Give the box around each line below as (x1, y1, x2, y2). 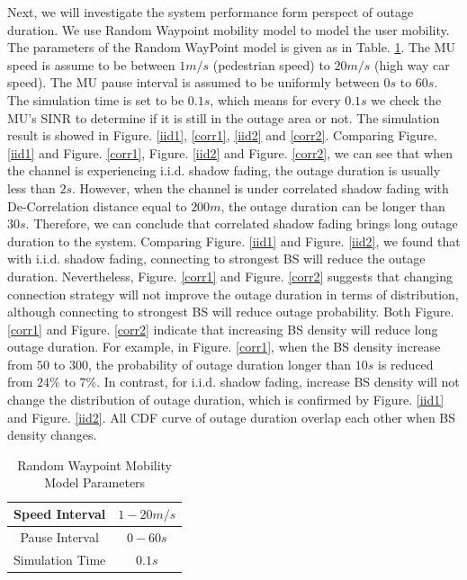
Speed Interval (13, 504, 106, 523)
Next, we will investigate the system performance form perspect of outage (7, 3, 414, 21)
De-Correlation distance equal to (7, 196, 187, 215)
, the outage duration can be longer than (220, 196, 445, 215)
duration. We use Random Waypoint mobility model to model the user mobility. (7, 20, 450, 39)
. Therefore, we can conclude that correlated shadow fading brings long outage (25, 214, 458, 233)
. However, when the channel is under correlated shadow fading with (72, 178, 449, 197)
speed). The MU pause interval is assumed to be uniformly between (7, 73, 380, 92)
